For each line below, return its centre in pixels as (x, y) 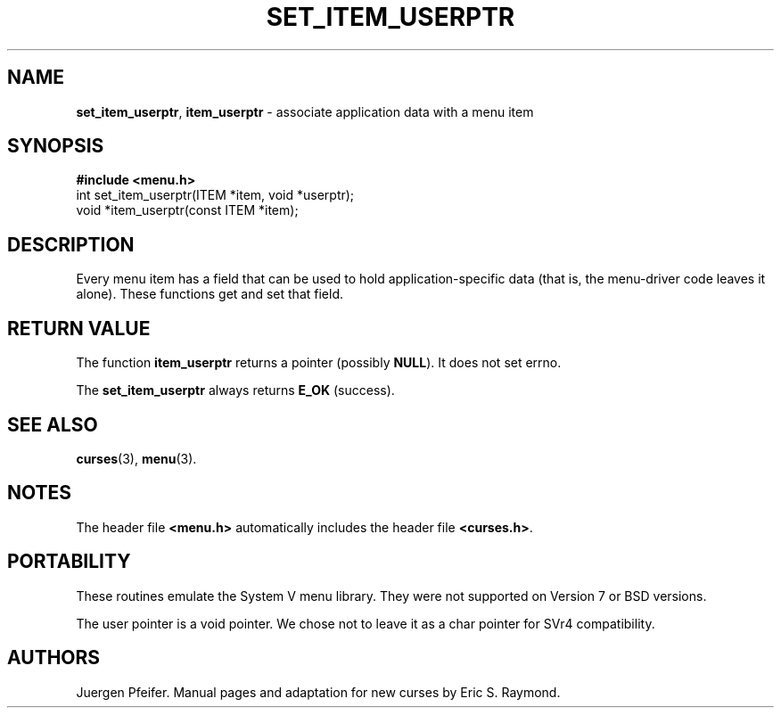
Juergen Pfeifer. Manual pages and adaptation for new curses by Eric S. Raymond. (318, 692)
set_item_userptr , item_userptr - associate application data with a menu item (305, 111)
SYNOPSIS (56, 146)
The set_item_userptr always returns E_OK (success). (235, 390)
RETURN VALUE (79, 328)
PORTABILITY (69, 562)
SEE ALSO (53, 424)
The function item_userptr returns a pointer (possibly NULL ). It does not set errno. (319, 363)
